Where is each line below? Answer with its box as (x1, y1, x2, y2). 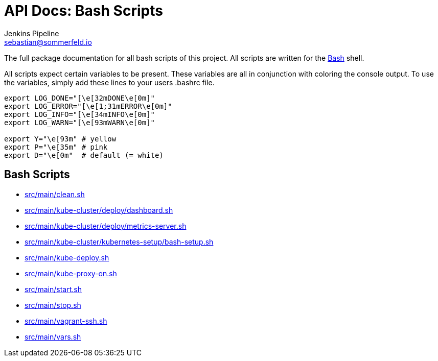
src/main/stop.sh (25, 300, 81, 309)
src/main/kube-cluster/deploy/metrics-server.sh (25, 221, 187, 230)
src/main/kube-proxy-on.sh (25, 269, 117, 278)
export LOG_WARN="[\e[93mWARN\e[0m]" (4, 118, 155, 127)
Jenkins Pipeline (4, 29, 59, 38)
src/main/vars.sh (25, 332, 81, 341)
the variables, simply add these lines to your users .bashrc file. (4, 78, 215, 87)
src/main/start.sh (25, 284, 82, 294)
